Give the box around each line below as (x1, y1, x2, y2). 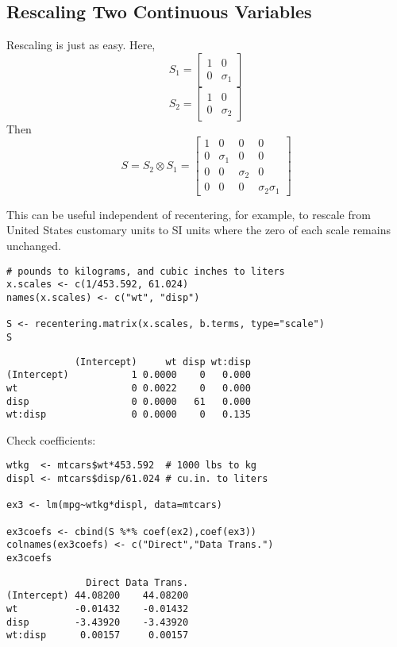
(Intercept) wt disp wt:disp (74, 356, 251, 368)
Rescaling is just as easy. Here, (6, 37, 156, 53)
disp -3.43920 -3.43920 (6, 616, 189, 628)
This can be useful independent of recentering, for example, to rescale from (6, 206, 371, 222)
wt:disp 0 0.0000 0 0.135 (6, 409, 251, 421)
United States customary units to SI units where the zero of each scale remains (6, 221, 391, 238)
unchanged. (6, 237, 61, 254)
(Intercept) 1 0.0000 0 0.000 (6, 369, 251, 381)
